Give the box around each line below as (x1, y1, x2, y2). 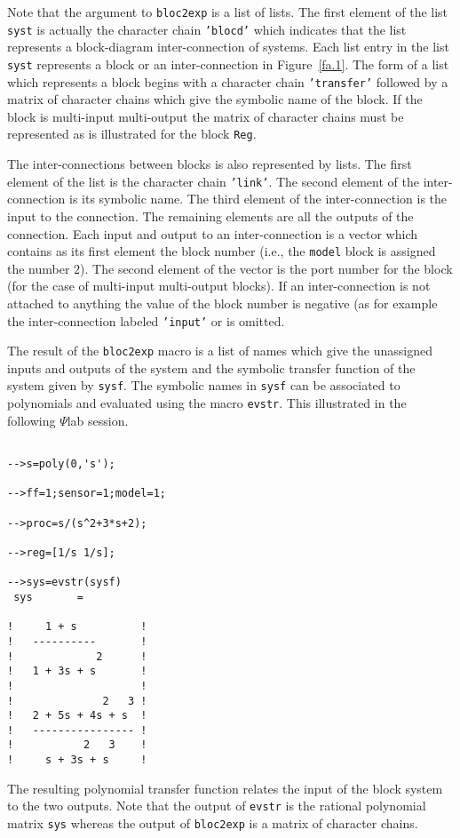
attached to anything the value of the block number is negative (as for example (7, 293, 438, 312)
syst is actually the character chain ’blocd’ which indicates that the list (7, 20, 407, 38)
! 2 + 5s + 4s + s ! (7, 709, 147, 722)
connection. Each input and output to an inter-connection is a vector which (7, 224, 417, 243)
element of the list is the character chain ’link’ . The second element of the (7, 172, 419, 190)
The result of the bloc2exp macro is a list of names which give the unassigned (7, 341, 432, 360)
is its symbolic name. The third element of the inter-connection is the (68, 189, 448, 208)
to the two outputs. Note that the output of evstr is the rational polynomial (7, 796, 426, 815)
